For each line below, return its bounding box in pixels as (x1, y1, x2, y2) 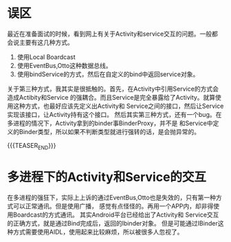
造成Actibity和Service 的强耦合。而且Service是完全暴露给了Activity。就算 (7, 93, 215, 101)
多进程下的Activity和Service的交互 (7, 169, 207, 185)
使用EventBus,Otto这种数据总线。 (16, 61, 112, 69)
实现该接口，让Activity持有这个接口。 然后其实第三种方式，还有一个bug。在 (7, 110, 222, 118)
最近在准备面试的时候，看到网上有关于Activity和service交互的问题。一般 (7, 30, 212, 38)
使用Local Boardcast (16, 52, 76, 61)
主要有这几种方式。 (19, 38, 74, 46)
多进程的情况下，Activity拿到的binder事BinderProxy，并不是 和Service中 (7, 119, 213, 127)
